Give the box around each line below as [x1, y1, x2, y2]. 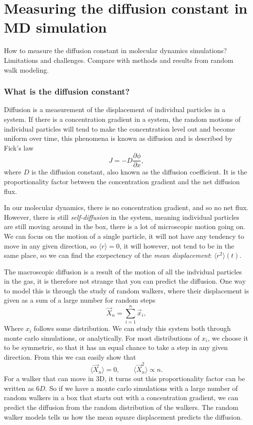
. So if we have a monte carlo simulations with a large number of [45, 383, 238, 393]
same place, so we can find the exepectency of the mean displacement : [4, 250, 212, 260]
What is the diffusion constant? [4, 85, 130, 97]
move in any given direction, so [4, 240, 97, 251]
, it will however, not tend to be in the [119, 240, 235, 251]
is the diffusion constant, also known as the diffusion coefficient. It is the [31, 167, 247, 177]
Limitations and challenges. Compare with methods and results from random [4, 55, 234, 65]
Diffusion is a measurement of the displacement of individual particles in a [4, 104, 226, 115]
